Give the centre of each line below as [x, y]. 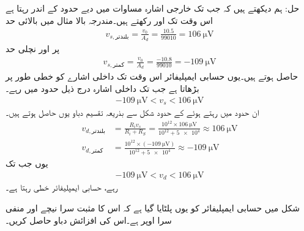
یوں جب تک [27, 163]
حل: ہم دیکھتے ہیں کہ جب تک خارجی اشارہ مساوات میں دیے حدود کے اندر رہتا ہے [153, 8]
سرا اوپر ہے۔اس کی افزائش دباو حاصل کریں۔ [89, 220]
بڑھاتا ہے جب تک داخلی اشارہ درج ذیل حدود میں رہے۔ [102, 88]
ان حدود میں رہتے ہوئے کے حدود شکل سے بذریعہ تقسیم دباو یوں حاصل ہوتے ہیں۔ [132, 112]
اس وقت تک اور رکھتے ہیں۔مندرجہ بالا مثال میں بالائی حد [109, 20]
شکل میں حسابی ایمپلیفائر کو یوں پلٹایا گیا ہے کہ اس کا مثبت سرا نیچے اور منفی [153, 207]
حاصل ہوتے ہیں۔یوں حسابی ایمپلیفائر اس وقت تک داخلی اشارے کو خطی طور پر [152, 76]
